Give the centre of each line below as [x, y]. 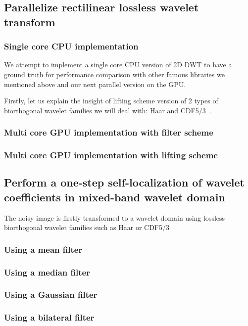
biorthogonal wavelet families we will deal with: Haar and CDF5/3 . [108, 110]
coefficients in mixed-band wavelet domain [115, 197]
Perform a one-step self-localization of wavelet [124, 182]
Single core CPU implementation [71, 46]
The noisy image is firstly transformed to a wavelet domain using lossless [115, 217]
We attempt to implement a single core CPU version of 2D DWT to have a [118, 65]
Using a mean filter [43, 249]
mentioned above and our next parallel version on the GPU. [95, 84]
